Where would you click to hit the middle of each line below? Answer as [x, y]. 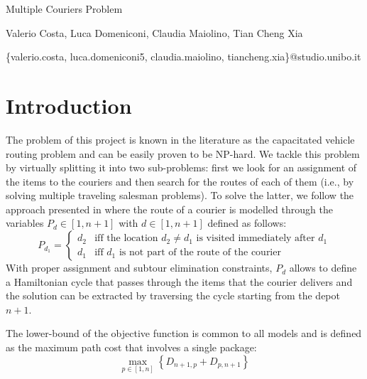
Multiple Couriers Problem [64, 9]
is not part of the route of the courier [200, 253]
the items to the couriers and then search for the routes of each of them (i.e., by [180, 181]
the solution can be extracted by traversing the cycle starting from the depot [173, 295]
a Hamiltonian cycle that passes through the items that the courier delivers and [179, 281]
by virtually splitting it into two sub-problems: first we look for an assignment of [181, 167]
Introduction [69, 105]
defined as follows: [247, 223]
